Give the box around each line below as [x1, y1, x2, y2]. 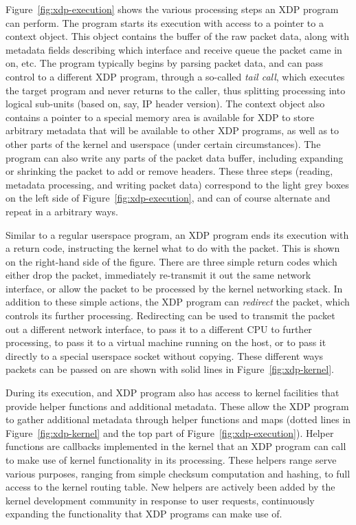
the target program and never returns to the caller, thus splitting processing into [5, 83, 346, 97]
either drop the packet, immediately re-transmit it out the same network [5, 268, 311, 282]
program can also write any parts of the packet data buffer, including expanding [5, 150, 344, 164]
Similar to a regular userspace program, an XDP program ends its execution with [5, 227, 349, 242]
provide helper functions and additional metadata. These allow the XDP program [5, 398, 349, 413]
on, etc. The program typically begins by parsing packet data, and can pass [5, 56, 324, 70]
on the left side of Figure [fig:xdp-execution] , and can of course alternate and [5, 191, 331, 205]
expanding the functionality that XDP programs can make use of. [5, 506, 282, 521]
